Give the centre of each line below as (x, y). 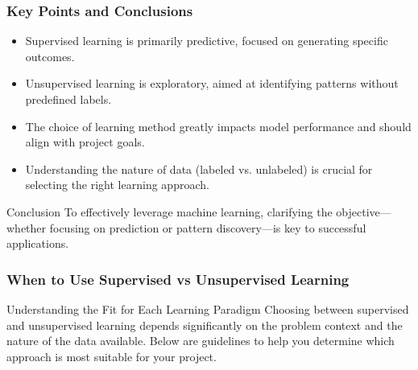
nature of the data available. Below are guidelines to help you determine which (201, 341)
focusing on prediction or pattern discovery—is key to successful (208, 227)
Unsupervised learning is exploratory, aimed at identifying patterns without (212, 83)
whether (27, 227)
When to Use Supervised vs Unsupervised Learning (178, 279)
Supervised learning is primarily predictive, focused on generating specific (207, 41)
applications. (38, 243)
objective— (364, 211)
